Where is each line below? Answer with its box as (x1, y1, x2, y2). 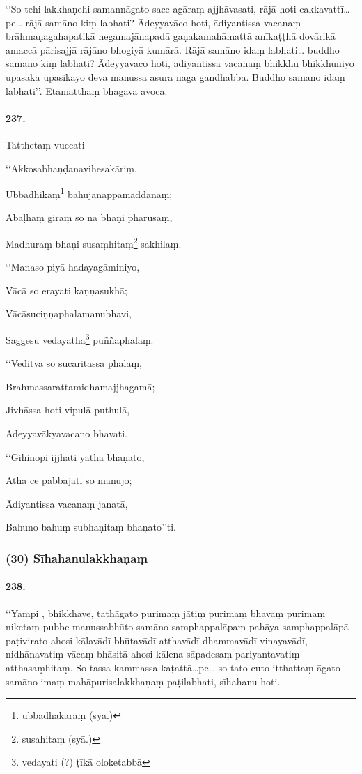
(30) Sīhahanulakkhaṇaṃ (6, 549, 148, 566)
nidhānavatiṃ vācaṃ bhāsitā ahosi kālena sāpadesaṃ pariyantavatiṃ (6, 646, 300, 661)
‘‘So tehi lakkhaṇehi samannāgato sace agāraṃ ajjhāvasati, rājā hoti (6, 1, 297, 15)
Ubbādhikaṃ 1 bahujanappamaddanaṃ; (6, 185, 173, 201)
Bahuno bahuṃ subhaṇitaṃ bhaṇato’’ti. (6, 519, 176, 534)
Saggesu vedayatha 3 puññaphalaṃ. (6, 331, 154, 347)
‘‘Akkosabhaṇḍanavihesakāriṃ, (6, 160, 137, 175)
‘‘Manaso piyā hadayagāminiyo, (6, 259, 140, 274)
